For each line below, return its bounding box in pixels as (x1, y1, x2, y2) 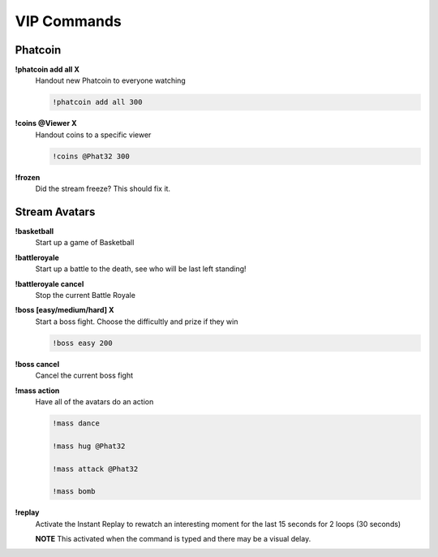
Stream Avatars (15, 205, 96, 218)
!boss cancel (15, 359, 60, 369)
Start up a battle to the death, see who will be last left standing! (35, 264, 247, 274)
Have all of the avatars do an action (35, 396, 154, 406)
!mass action (15, 386, 60, 395)
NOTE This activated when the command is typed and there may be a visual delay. (35, 534, 311, 544)
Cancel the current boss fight (35, 370, 134, 381)
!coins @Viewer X (15, 119, 77, 128)
